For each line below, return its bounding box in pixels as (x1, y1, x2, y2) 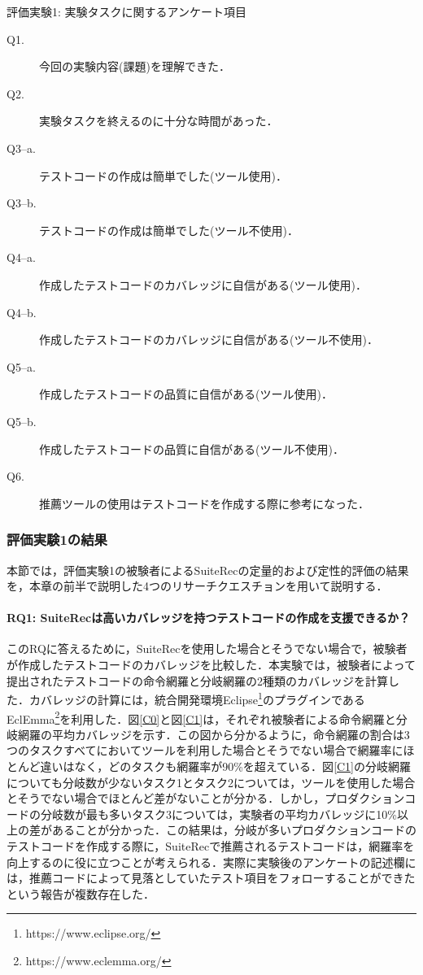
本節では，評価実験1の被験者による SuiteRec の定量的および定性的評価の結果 (7, 561, 409, 578)
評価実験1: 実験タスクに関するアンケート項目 (7, 3, 246, 20)
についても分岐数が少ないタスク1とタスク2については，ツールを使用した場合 (7, 773, 416, 790)
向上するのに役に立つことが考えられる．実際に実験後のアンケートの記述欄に (7, 853, 416, 870)
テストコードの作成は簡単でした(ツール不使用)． (39, 221, 299, 238)
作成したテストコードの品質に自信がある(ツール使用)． (39, 385, 333, 403)
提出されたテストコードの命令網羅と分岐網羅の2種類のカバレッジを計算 (7, 672, 388, 689)
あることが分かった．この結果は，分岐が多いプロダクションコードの (51, 821, 416, 838)
